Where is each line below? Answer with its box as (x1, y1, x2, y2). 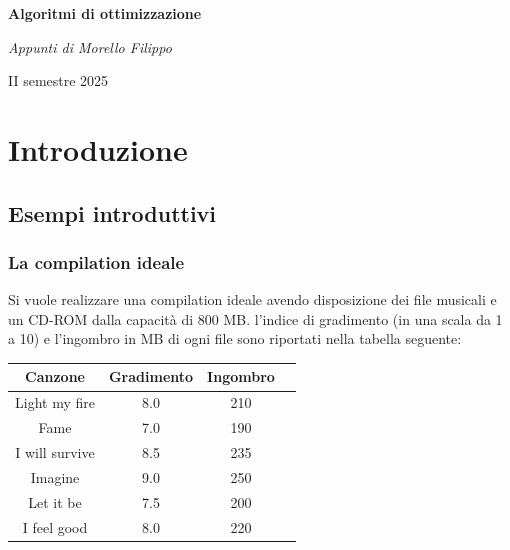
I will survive (15, 441, 95, 462)
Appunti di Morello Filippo (8, 36, 172, 57)
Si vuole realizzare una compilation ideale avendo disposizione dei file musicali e (8, 289, 497, 310)
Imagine (30, 466, 80, 487)
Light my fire (15, 392, 95, 413)
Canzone (25, 366, 85, 387)
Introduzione (8, 128, 188, 169)
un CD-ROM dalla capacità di (8, 308, 194, 329)
